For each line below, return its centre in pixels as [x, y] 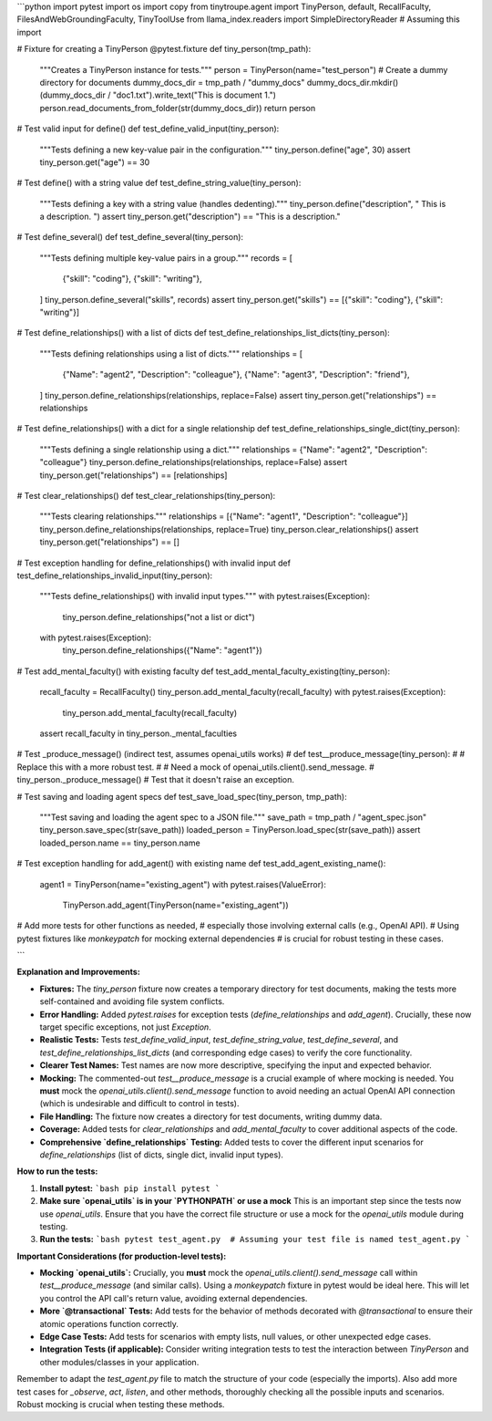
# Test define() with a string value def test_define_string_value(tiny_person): [159, 183]
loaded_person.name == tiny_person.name [120, 843]
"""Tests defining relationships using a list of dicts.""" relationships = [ [171, 353]
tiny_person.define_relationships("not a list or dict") [159, 617]
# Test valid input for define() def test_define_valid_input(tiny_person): [148, 129]
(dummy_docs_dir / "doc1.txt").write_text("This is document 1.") [158, 95]
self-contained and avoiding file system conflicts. [132, 1001]
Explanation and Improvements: [78, 972]
